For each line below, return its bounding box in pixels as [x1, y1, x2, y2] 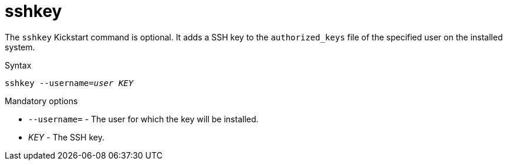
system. [5, 42, 35, 52]
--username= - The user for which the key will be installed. [28, 114, 259, 124]
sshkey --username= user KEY [5, 78, 134, 88]
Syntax [5, 60, 32, 70]
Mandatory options [5, 95, 78, 106]
